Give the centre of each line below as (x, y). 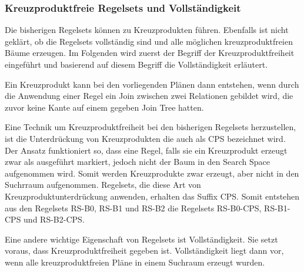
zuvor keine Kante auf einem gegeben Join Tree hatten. (104, 107)
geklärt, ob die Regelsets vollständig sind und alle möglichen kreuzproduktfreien (149, 41)
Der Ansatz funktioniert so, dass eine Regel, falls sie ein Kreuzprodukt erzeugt (146, 150)
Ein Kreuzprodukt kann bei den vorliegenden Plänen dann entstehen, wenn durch (152, 84)
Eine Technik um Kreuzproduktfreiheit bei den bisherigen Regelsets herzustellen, (151, 127)
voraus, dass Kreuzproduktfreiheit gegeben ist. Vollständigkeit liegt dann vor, (144, 251)
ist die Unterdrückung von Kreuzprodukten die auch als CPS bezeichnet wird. (145, 138)
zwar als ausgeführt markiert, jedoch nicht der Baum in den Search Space (137, 162)
